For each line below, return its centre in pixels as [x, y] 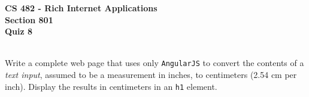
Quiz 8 [19, 31]
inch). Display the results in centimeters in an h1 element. [111, 86]
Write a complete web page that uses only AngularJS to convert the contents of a [154, 63]
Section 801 [29, 19]
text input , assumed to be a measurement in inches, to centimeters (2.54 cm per [151, 75]
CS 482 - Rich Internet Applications [81, 8]
